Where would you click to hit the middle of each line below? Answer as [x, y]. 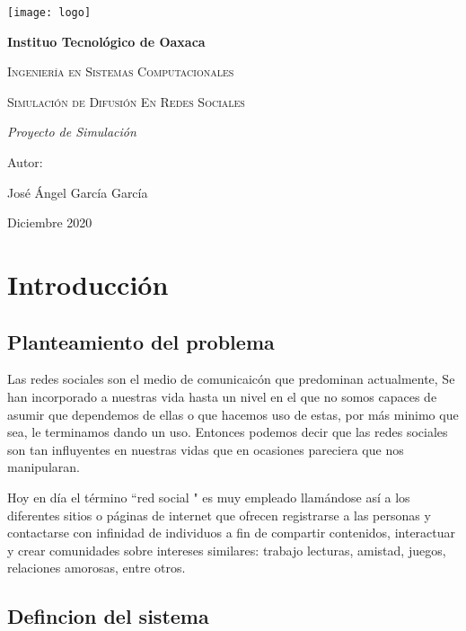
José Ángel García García [78, 192]
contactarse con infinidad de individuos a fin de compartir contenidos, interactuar [232, 533]
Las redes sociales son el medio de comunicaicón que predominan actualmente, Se [231, 379]
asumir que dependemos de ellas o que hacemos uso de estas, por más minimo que [233, 414]
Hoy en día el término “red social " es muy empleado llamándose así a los [209, 497]
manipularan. [44, 467]
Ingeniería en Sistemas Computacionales [121, 71]
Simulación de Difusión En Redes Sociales [126, 101]
